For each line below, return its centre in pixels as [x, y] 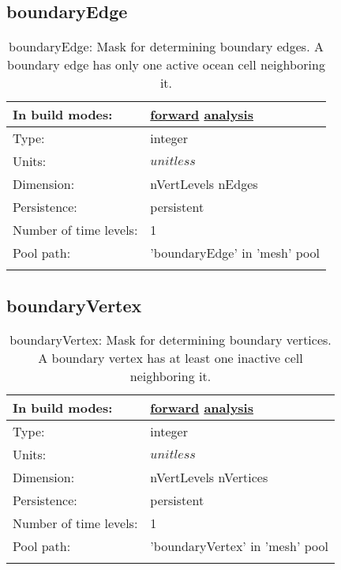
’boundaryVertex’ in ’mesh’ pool [239, 546]
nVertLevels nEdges [204, 184]
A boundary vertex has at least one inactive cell [170, 358]
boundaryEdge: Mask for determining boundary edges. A [166, 47]
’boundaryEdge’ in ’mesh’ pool [235, 253]
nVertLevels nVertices [209, 478]
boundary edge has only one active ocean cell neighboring [166, 65]
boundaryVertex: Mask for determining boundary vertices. [170, 340]
